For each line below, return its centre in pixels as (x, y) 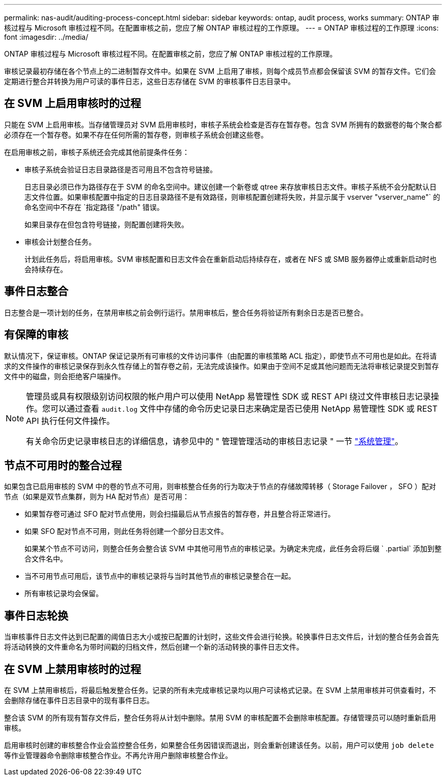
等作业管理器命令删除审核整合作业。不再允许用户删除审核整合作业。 (118, 756)
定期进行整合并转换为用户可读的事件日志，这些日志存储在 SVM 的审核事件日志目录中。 (150, 81)
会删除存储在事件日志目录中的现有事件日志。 (79, 701)
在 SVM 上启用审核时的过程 (73, 103)
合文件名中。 (46, 559)
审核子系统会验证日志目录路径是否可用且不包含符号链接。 (121, 169)
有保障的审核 (36, 335)
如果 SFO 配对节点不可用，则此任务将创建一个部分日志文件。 (126, 531)
